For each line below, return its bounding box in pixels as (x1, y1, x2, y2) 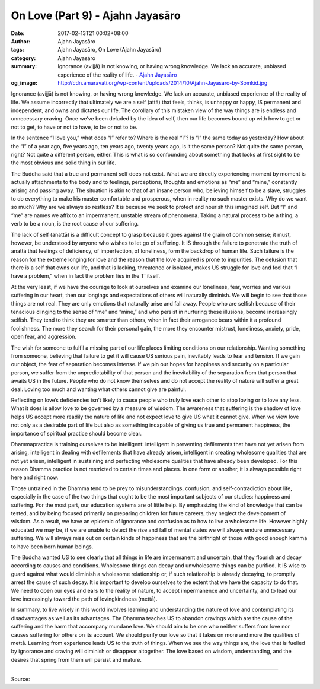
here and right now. (11, 474, 59, 481)
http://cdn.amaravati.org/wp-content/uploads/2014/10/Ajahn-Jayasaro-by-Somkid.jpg (57, 79, 268, 86)
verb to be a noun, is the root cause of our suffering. (11, 220, 139, 227)
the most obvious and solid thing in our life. (11, 159, 117, 166)
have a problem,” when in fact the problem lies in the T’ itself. (11, 272, 161, 280)
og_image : (11, 79, 38, 86)
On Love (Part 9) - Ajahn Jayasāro (11, 9, 181, 22)
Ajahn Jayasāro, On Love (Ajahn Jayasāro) (57, 46, 162, 53)
